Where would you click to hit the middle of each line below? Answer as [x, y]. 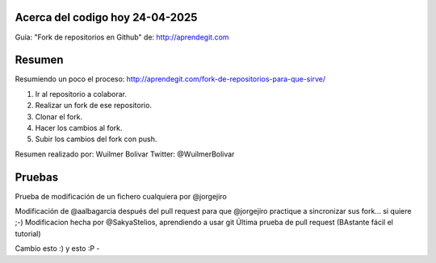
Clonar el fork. [59, 116]
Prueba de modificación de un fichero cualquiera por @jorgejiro [121, 196]
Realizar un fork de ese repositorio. [94, 106]
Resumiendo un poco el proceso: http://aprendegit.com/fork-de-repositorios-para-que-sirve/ [170, 79]
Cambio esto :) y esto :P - [57, 248]
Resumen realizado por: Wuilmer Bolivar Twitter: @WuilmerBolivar [125, 154]
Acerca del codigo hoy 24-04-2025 [106, 17]
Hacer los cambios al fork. [79, 127]
